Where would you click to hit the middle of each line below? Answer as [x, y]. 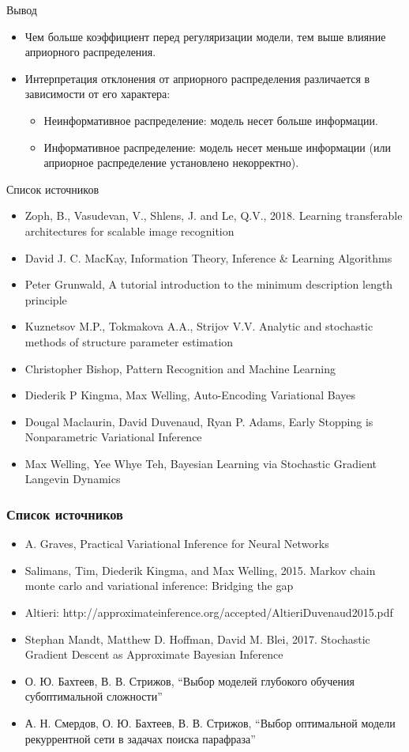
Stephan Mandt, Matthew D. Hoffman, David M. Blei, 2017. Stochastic [197, 639]
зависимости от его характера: [98, 94]
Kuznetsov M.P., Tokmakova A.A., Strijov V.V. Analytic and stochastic [199, 326]
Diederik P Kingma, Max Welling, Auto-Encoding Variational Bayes [190, 395]
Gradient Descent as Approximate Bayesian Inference [154, 654]
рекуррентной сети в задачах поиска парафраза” [140, 738]
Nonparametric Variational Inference [113, 437]
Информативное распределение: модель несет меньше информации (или [217, 147]
